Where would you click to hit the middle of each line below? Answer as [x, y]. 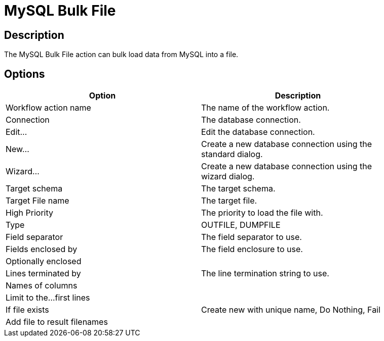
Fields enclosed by [42, 249]
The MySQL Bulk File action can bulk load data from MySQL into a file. [121, 55]
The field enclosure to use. [252, 249]
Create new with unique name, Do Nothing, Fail [291, 310]
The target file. [229, 201]
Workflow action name [48, 108]
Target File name [37, 201]
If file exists [27, 310]
